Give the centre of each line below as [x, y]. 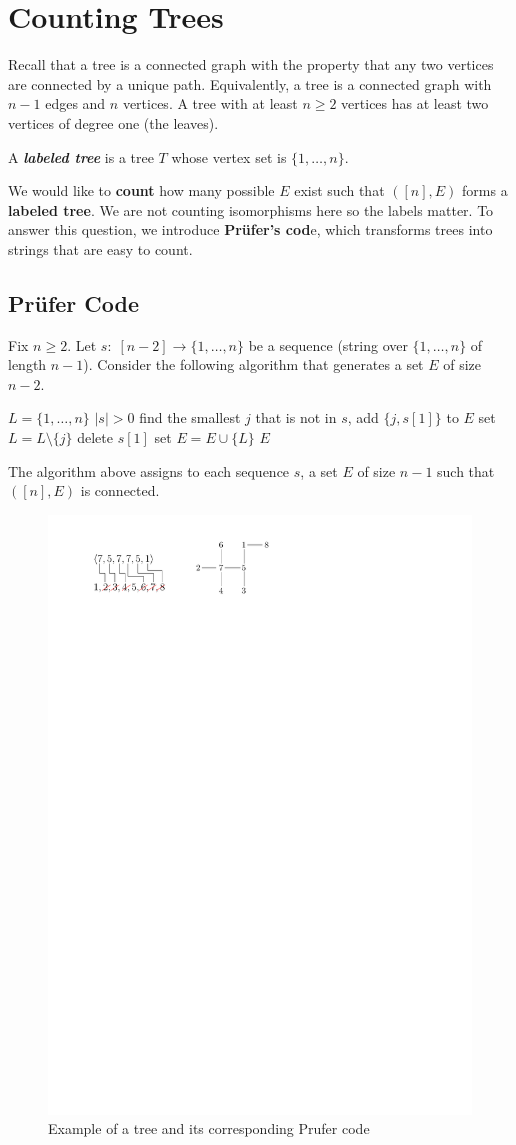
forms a [485, 190]
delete [95, 437]
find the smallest [190, 417]
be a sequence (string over [328, 344]
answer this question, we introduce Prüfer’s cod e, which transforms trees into [250, 229]
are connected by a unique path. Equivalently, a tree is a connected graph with [250, 83]
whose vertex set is [229, 156]
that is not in [296, 417]
